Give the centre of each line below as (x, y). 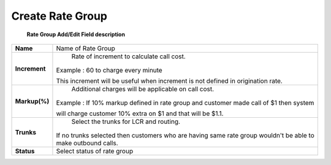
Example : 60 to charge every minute (109, 70)
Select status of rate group (95, 151)
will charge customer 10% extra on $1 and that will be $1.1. (140, 113)
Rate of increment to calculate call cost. (129, 56)
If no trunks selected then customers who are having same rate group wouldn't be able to (185, 135)
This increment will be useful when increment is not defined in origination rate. (169, 81)
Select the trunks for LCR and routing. (126, 121)
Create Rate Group (59, 16)
